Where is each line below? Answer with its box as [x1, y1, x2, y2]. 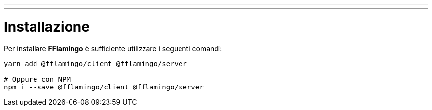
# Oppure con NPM [4, 75, 71, 83]
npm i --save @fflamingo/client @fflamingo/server [4, 83, 204, 91]
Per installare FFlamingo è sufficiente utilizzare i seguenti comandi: [4, 44, 222, 53]
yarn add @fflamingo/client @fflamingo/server [4, 59, 187, 67]
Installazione [4, 18, 90, 35]
